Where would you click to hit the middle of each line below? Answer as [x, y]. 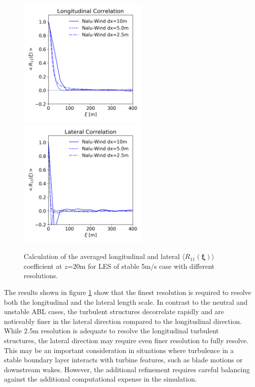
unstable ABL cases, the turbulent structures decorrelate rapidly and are [114, 311]
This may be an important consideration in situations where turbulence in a [119, 350]
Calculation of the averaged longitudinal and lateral [102, 256]
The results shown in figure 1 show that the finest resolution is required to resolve [128, 292]
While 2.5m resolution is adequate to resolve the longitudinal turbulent [111, 331]
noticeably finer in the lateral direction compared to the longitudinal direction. [123, 321]
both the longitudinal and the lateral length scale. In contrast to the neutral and [126, 302]
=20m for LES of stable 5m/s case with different [141, 266]
